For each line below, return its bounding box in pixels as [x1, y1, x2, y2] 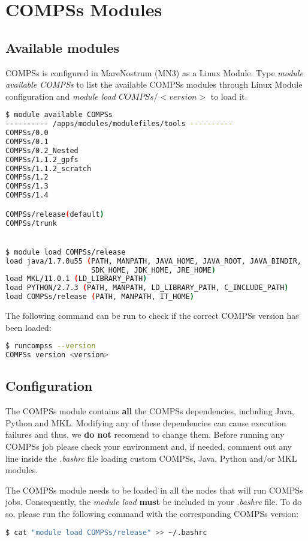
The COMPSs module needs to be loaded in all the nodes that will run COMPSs [5, 483, 303, 496]
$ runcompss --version [5, 342, 96, 351]
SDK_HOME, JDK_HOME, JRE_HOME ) [91, 265, 216, 274]
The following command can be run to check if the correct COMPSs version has [5, 309, 299, 322]
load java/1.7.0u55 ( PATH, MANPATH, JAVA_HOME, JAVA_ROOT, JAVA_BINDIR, [5, 256, 301, 265]
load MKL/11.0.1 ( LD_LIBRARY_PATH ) [5, 274, 147, 283]
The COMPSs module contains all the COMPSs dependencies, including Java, [5, 405, 294, 417]
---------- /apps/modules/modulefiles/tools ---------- [5, 119, 233, 128]
